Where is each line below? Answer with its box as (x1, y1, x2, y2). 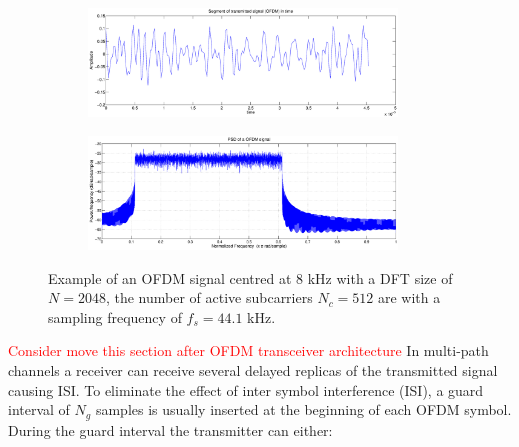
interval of (8, 399, 70, 420)
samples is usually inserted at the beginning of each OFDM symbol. (95, 399, 512, 420)
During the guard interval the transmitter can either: (8, 419, 333, 440)
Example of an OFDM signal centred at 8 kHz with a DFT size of (48, 267, 453, 288)
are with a (377, 287, 441, 308)
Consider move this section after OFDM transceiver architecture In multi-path (8, 340, 489, 361)
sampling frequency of (48, 306, 182, 327)
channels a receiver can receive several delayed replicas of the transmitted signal (8, 359, 498, 380)
